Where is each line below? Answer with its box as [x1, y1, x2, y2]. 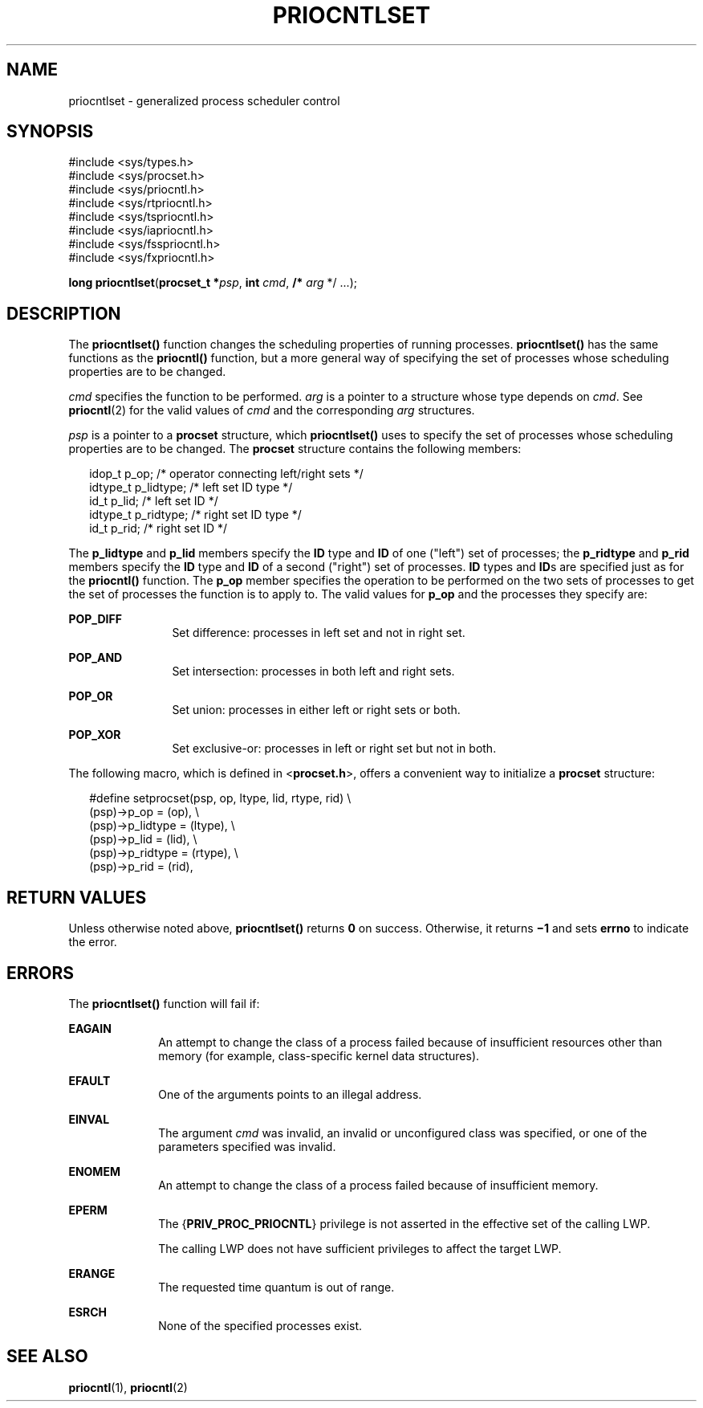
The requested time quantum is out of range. [158, 1279, 395, 1294]
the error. [68, 935, 117, 949]
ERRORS [6, 962, 75, 983]
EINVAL [68, 1112, 110, 1126]
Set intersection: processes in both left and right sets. [172, 664, 455, 679]
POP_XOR [68, 728, 121, 742]
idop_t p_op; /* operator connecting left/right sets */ [89, 467, 364, 481]
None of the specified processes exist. [158, 1318, 363, 1332]
